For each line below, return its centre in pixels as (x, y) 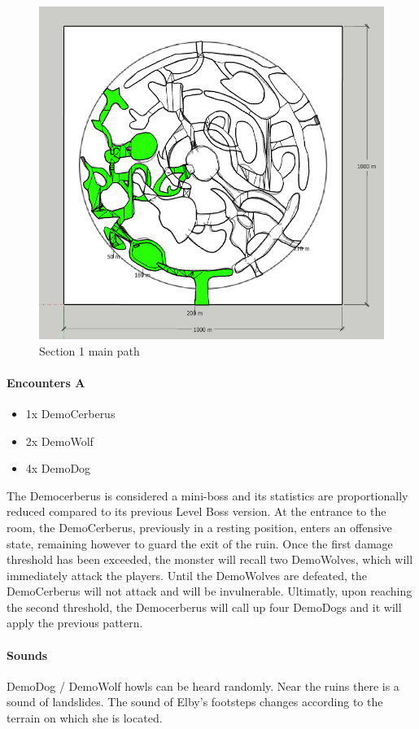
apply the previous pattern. (75, 623)
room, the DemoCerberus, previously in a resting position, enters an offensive (199, 527)
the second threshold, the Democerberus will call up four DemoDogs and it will (204, 607)
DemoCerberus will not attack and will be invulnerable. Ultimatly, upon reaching (209, 591)
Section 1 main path (89, 350)
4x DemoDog (58, 468)
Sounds (27, 655)
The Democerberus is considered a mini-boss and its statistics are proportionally (207, 495)
